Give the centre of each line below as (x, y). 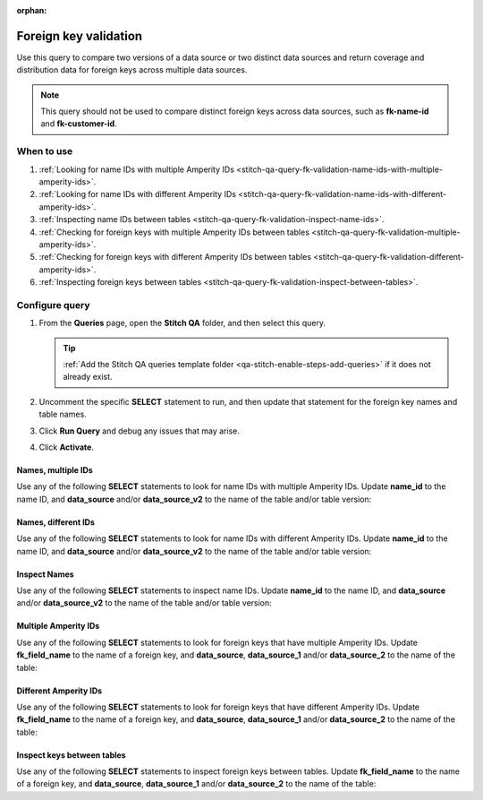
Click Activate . (66, 447)
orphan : (32, 10)
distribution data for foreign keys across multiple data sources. (132, 70)
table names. (63, 414)
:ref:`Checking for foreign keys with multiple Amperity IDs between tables (174, 232)
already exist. (88, 377)
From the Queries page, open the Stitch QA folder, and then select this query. (182, 323)
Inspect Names (46, 574)
